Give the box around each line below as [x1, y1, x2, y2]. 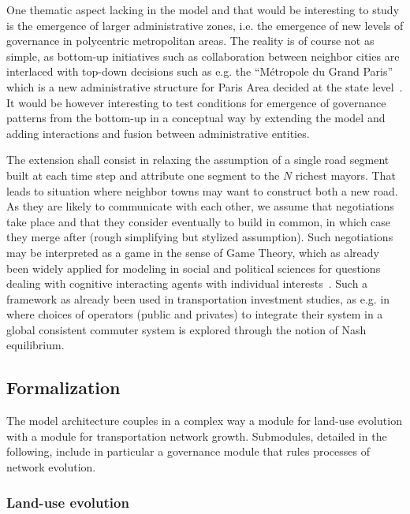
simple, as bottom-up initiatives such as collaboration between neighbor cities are [6, 47, 400, 64]
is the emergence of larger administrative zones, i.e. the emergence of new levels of [6, 17, 404, 33]
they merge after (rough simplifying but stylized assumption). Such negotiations [6, 229, 393, 245]
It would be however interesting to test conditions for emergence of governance [6, 94, 386, 110]
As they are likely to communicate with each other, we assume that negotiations [6, 198, 394, 214]
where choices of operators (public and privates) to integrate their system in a [6, 306, 383, 322]
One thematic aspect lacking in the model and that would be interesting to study [6, 2, 400, 17]
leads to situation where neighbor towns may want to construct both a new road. [6, 182, 398, 199]
